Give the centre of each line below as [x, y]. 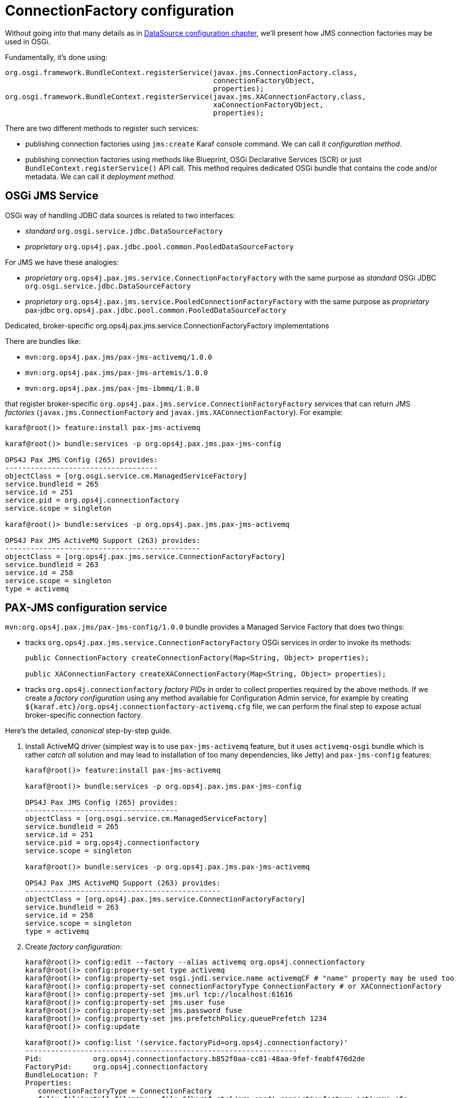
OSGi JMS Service [52, 196]
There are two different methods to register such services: [102, 128]
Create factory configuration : [74, 947]
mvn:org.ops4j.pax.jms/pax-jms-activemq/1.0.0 [119, 357]
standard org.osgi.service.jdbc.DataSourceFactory [124, 231]
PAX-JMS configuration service [86, 608]
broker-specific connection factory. [84, 715]
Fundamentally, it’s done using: [56, 57]
